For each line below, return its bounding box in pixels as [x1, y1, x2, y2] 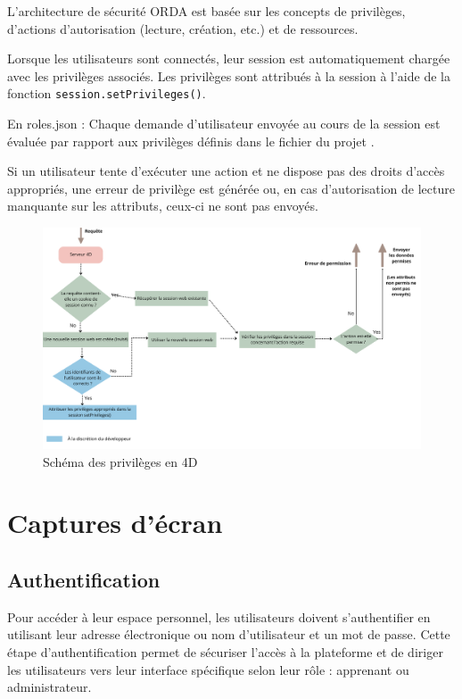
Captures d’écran [7, 504, 223, 541]
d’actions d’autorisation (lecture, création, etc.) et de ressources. [7, 19, 359, 37]
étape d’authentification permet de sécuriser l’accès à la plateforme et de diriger [7, 642, 443, 661]
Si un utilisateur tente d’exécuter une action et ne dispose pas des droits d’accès [7, 162, 445, 180]
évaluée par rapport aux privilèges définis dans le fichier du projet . [7, 131, 375, 150]
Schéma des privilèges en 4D [43, 452, 198, 470]
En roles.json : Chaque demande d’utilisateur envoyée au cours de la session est [7, 114, 441, 133]
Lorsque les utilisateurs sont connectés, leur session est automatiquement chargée [7, 49, 450, 68]
